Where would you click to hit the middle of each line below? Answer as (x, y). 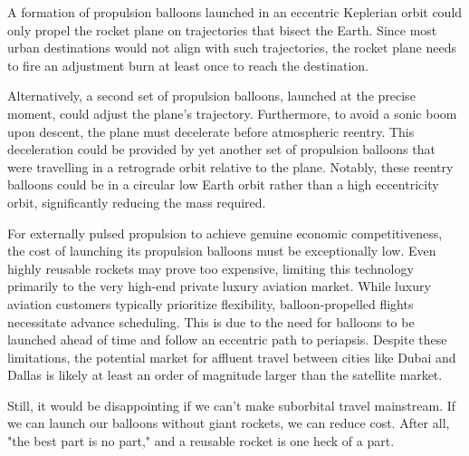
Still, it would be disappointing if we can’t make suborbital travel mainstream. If (232, 405)
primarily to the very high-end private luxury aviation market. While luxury (219, 286)
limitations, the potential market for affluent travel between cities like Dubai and (232, 357)
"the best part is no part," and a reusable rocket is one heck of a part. (201, 441)
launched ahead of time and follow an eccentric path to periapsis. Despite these (227, 340)
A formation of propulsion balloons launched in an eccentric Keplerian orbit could (235, 12)
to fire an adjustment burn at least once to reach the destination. (188, 65)
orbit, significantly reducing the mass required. (137, 202)
